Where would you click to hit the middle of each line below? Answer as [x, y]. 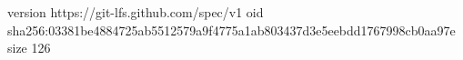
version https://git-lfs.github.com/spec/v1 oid [136, 12]
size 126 [29, 48]
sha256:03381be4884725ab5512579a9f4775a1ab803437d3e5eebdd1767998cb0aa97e [231, 30]
